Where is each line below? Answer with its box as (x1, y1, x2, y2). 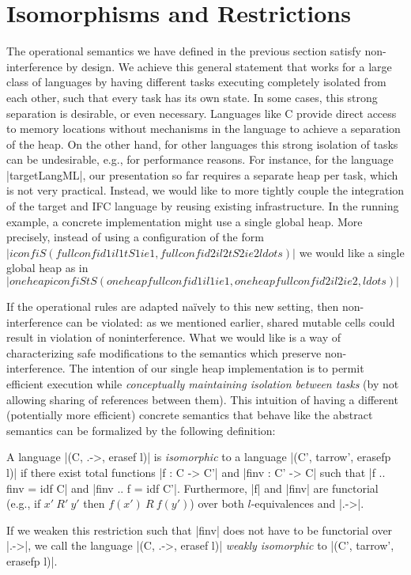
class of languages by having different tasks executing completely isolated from (6, 74, 386, 90)
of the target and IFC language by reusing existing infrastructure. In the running (6, 198, 399, 214)
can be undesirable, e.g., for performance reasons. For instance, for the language (6, 151, 394, 168)
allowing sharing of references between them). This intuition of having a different (6, 391, 398, 407)
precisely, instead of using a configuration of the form (6, 229, 264, 245)
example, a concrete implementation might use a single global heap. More (6, 213, 363, 229)
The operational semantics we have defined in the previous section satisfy (6, 43, 361, 59)
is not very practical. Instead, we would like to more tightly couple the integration (6, 182, 405, 199)
